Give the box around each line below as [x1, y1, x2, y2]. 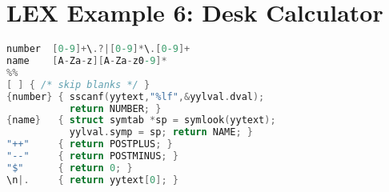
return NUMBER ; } [69, 102, 162, 114]
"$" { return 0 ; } [6, 162, 133, 174]
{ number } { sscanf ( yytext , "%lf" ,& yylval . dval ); [6, 90, 265, 102]
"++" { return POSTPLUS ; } [6, 138, 173, 150]
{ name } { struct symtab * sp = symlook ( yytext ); [6, 114, 276, 126]
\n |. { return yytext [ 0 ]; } [6, 174, 178, 186]
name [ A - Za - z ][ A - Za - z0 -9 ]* [6, 55, 167, 66]
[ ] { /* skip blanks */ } [6, 78, 150, 90]
